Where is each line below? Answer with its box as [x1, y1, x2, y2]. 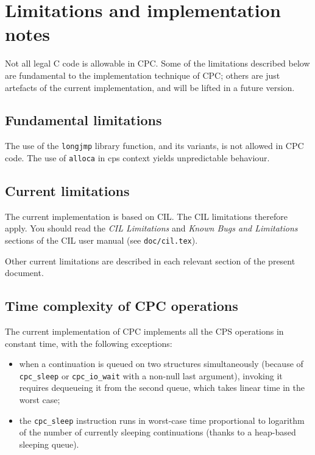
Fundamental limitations [5, 111, 162, 129]
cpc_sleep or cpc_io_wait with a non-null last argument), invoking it [19, 369, 283, 382]
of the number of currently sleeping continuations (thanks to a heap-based [19, 426, 296, 439]
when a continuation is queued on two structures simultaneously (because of [19, 357, 303, 370]
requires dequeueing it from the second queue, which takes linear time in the [19, 381, 305, 394]
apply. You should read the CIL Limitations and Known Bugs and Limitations [5, 222, 298, 235]
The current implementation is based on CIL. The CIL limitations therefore [5, 209, 288, 222]
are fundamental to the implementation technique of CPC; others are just [5, 68, 280, 81]
